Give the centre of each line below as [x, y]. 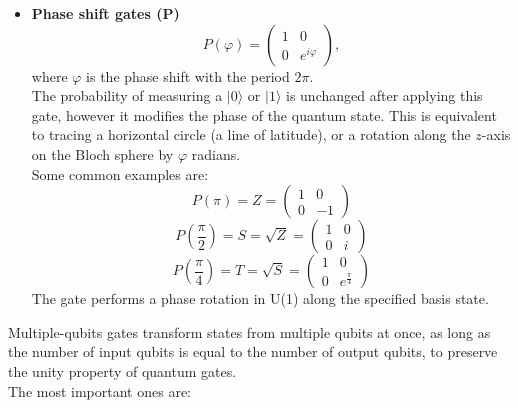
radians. [216, 153]
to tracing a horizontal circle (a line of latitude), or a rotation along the [251, 134]
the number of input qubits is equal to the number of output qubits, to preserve [253, 351]
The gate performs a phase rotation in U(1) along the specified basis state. [260, 298]
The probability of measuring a [127, 95]
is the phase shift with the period [188, 75]
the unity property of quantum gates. [122, 370]
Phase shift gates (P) [105, 13]
